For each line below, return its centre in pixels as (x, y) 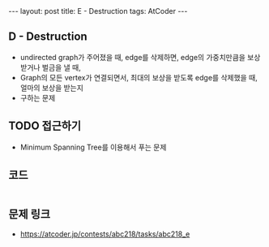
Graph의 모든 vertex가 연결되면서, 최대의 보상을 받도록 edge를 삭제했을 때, (139, 77)
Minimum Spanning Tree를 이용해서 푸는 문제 (93, 147)
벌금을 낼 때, (61, 67)
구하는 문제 (38, 97)
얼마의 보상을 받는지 (51, 88)
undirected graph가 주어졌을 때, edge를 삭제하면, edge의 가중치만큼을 (132, 57)
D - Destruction (48, 37)
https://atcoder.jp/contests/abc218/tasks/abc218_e (105, 234)
